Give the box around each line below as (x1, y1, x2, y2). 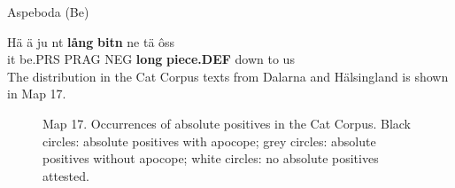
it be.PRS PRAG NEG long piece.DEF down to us (7, 50, 295, 68)
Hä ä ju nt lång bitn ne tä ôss (7, 32, 175, 51)
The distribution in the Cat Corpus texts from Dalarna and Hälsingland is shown (7, 67, 449, 85)
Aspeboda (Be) (7, 3, 89, 20)
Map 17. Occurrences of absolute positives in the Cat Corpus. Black (42, 114, 412, 132)
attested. (42, 166, 89, 184)
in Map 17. (7, 84, 66, 103)
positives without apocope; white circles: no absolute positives (42, 149, 379, 168)
